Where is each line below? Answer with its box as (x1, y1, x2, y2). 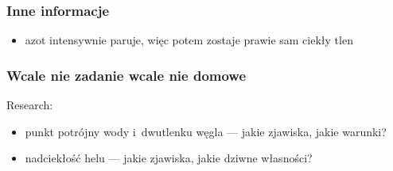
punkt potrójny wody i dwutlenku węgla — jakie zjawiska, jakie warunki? (25, 123, 387, 139)
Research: (6, 97, 53, 113)
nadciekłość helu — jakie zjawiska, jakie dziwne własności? (25, 150, 313, 166)
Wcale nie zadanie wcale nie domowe (6, 65, 247, 85)
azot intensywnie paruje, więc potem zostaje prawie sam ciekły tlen (25, 32, 353, 48)
